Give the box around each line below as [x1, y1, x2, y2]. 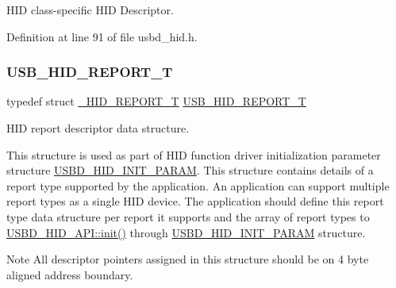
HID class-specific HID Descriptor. [6, 2, 174, 17]
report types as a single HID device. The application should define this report [6, 193, 384, 209]
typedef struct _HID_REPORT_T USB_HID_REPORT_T [6, 93, 306, 109]
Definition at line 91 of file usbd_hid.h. [6, 28, 198, 44]
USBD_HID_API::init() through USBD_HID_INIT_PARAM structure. [6, 224, 366, 240]
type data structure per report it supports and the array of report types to [6, 208, 370, 225]
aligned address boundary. [6, 266, 133, 282]
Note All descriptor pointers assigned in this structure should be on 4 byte [6, 251, 369, 267]
